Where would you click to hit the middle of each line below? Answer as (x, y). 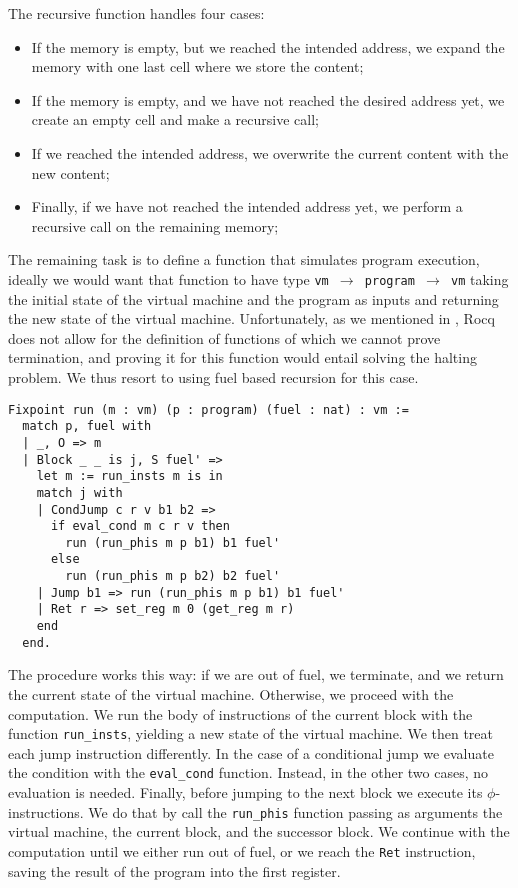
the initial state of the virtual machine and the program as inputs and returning (253, 298)
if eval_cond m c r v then (140, 526)
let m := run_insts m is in (129, 476)
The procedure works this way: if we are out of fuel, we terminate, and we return (256, 674)
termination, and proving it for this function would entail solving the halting (242, 357)
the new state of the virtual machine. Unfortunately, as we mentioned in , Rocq (251, 318)
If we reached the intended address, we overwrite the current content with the (270, 152)
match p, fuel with (87, 426)
